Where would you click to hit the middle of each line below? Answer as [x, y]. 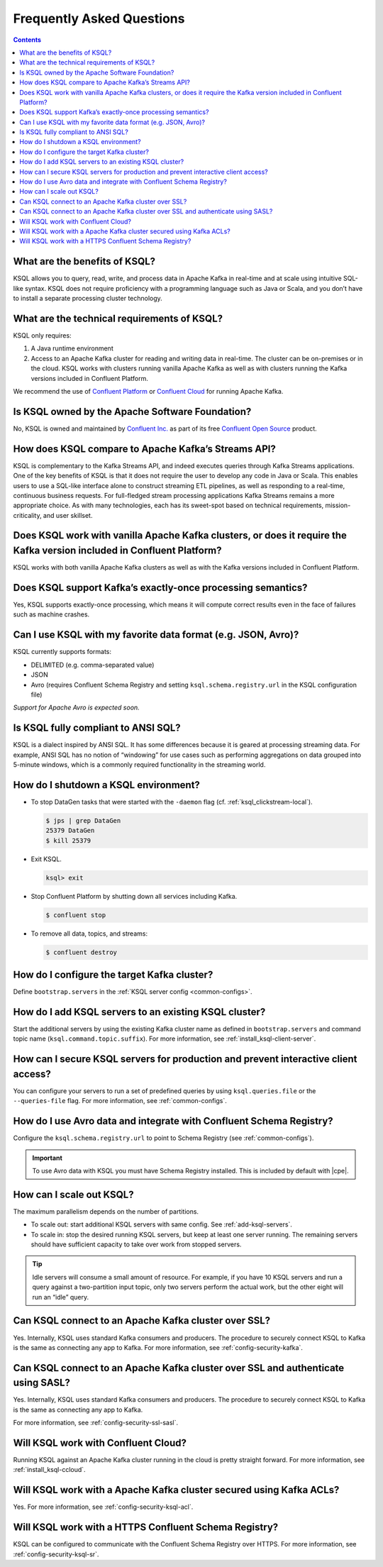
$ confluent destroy [81, 952]
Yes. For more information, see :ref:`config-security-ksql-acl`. [103, 1507]
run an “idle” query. [61, 1297]
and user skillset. [68, 515]
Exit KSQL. [46, 859]
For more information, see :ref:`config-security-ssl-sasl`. [96, 1423]
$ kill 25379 [68, 840]
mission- [338, 505]
